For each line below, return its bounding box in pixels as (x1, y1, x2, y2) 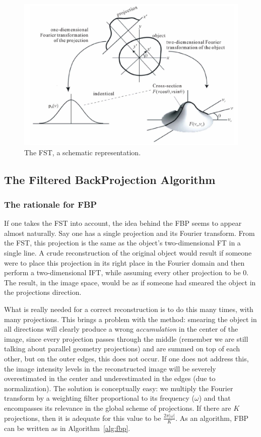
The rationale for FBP (4, 198, 97, 210)
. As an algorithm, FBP (175, 412, 249, 423)
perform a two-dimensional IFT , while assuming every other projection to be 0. (4, 267, 249, 278)
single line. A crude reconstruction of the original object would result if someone (4, 247, 252, 258)
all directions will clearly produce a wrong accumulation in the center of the (4, 324, 238, 334)
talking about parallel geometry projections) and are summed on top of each (4, 343, 240, 354)
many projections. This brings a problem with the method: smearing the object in (4, 314, 257, 324)
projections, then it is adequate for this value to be (4, 412, 161, 423)
